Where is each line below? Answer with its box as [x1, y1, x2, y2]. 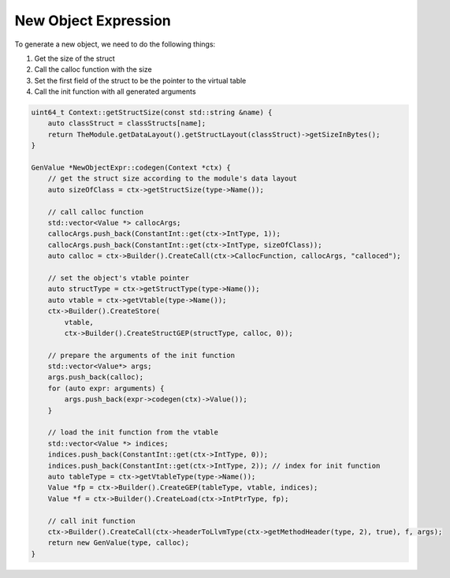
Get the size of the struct [34, 54, 116, 63]
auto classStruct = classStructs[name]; [47, 119, 206, 128]
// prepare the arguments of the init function [47, 351, 236, 360]
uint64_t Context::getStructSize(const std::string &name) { [31, 108, 273, 117]
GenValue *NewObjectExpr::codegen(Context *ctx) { [31, 163, 232, 173]
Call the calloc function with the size [34, 65, 153, 74]
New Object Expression [14, 12, 171, 29]
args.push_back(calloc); [47, 373, 144, 382]
